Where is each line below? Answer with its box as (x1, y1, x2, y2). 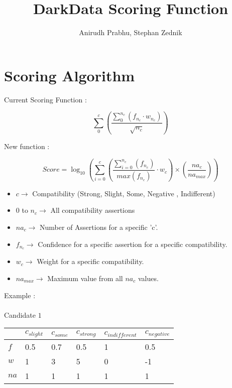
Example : (4, 290, 36, 300)
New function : (4, 141, 50, 152)
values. (138, 273, 159, 284)
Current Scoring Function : (4, 94, 87, 104)
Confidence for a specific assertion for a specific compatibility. (38, 238, 227, 249)
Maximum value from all (47, 273, 123, 284)
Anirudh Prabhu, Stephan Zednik (79, 27, 182, 38)
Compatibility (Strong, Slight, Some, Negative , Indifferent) (32, 188, 215, 198)
